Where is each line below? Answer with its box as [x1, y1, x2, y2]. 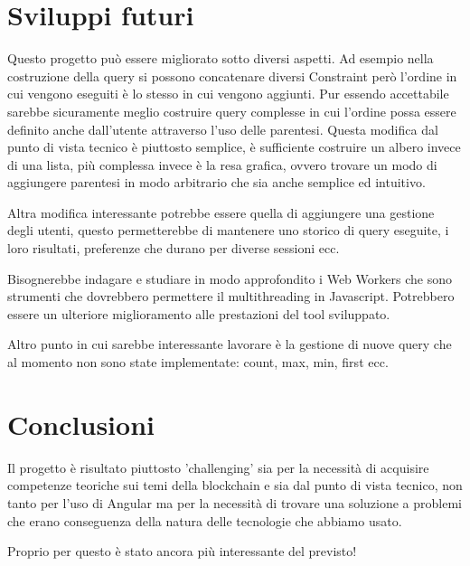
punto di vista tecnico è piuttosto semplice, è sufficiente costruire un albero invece [7, 137, 461, 156]
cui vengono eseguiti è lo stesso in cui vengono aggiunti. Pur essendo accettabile [7, 84, 449, 103]
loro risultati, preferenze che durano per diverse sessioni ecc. [7, 239, 340, 258]
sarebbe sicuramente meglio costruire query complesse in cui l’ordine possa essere [7, 101, 456, 120]
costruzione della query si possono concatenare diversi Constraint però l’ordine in [7, 66, 457, 85]
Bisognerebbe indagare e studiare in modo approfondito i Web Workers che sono [7, 269, 452, 288]
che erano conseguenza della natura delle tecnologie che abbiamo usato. [7, 511, 402, 530]
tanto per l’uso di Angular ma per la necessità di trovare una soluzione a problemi [7, 493, 462, 512]
